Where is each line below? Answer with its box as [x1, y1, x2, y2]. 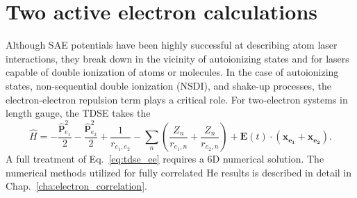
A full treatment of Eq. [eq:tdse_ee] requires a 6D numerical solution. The [6, 151, 324, 166]
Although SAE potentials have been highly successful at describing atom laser [6, 38, 338, 52]
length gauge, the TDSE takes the [6, 106, 151, 120]
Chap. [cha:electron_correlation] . [6, 179, 147, 193]
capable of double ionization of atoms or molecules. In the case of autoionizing [6, 65, 339, 79]
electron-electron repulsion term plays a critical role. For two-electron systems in [6, 92, 348, 106]
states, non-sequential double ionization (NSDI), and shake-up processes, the [6, 78, 331, 92]
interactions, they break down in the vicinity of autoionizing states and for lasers [6, 51, 349, 65]
